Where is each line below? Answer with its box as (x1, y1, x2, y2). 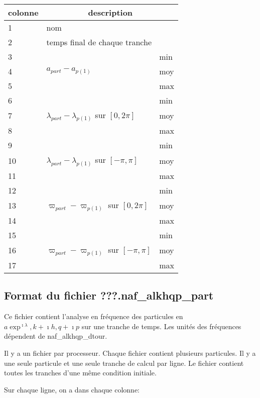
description (88, 7, 133, 18)
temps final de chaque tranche (46, 36, 152, 48)
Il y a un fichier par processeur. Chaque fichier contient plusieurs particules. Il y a (4, 348, 256, 358)
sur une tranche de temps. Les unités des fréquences (81, 321, 241, 331)
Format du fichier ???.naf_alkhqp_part (4, 287, 214, 303)
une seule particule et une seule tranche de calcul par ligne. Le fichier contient (4, 357, 244, 368)
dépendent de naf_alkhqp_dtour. (4, 331, 107, 341)
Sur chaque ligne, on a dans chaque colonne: (4, 384, 140, 394)
